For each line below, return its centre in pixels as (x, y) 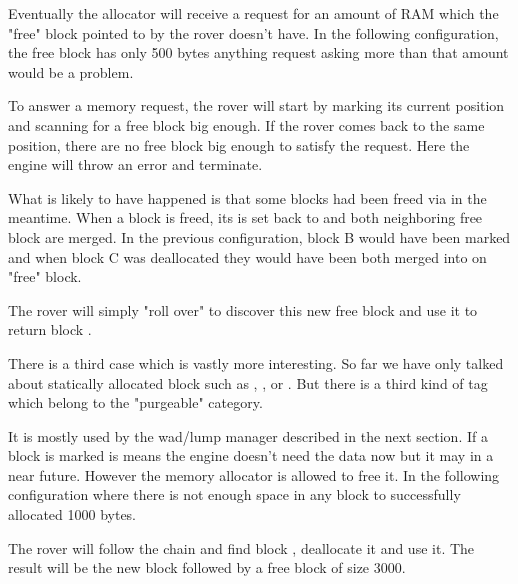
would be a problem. (71, 71)
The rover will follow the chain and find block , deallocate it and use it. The (241, 547)
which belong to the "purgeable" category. (135, 402)
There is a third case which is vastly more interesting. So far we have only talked (256, 362)
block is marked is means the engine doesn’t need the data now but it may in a (251, 455)
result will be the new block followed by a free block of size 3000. (207, 567)
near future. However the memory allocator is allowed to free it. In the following (254, 474)
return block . (50, 329)
